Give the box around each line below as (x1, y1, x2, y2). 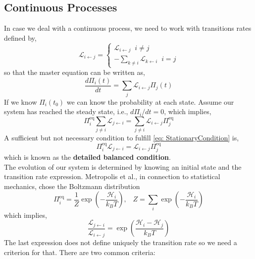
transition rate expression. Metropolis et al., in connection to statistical (4, 171, 220, 182)
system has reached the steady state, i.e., (4, 106, 128, 117)
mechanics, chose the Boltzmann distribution (4, 181, 140, 191)
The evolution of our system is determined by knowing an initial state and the (4, 161, 242, 172)
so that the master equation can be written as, (4, 67, 145, 77)
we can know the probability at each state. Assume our (66, 96, 234, 107)
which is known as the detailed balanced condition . (4, 151, 171, 162)
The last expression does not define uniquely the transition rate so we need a (4, 237, 237, 248)
